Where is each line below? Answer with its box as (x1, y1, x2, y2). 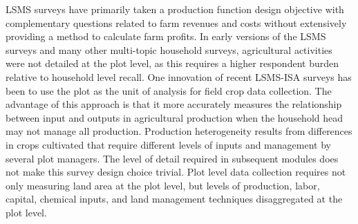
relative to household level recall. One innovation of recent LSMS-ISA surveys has (6, 69, 352, 84)
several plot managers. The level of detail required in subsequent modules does (6, 151, 339, 165)
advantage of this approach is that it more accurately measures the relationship (6, 97, 342, 111)
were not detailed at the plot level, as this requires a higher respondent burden (6, 56, 339, 71)
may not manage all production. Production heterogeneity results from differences (6, 124, 352, 138)
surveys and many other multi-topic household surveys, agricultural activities (6, 42, 332, 57)
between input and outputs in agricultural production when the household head (6, 110, 343, 124)
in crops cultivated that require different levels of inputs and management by (6, 137, 331, 151)
